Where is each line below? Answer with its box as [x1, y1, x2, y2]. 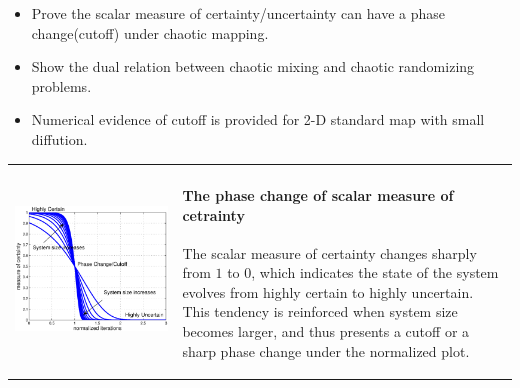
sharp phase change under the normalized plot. [182, 340, 470, 361]
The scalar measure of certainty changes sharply [182, 242, 477, 263]
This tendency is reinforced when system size [182, 301, 458, 322]
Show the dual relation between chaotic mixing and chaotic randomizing [31, 56, 475, 77]
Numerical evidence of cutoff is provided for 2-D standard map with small [31, 109, 485, 130]
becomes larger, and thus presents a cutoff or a [182, 321, 470, 342]
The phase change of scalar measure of [182, 184, 454, 205]
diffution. [31, 128, 88, 149]
